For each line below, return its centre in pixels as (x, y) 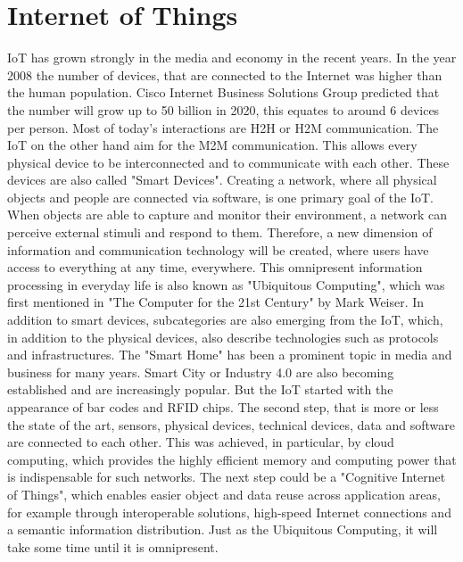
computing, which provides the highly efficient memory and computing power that (232, 459)
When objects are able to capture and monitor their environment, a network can (227, 215)
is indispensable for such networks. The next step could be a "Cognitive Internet (227, 477)
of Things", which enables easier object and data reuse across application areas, (224, 494)
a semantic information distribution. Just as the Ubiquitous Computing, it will (223, 529)
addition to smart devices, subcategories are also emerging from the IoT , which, (225, 320)
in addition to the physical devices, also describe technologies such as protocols (223, 337)
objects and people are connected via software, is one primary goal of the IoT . (220, 197)
